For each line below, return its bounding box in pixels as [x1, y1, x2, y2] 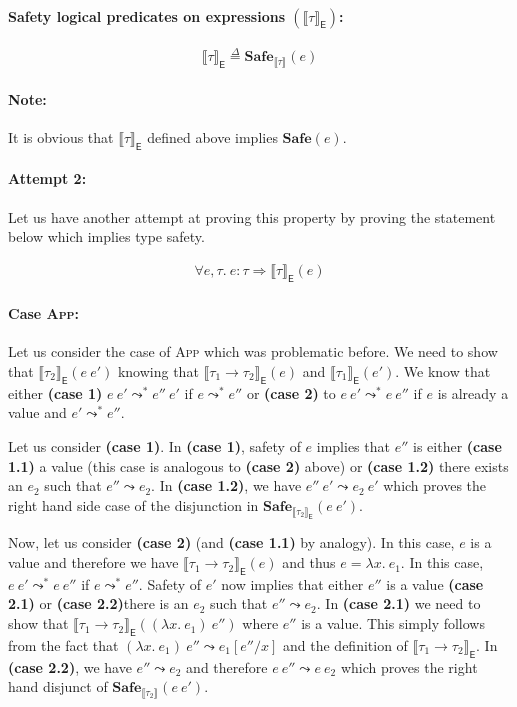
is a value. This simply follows [301, 613, 485, 634]
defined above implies [147, 126, 278, 147]
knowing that [117, 360, 199, 381]
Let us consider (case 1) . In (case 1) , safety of [8, 435, 301, 456]
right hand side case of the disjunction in [8, 494, 259, 515]
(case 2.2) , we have [8, 656, 132, 677]
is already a [437, 382, 509, 403]
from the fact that [8, 634, 119, 655]
